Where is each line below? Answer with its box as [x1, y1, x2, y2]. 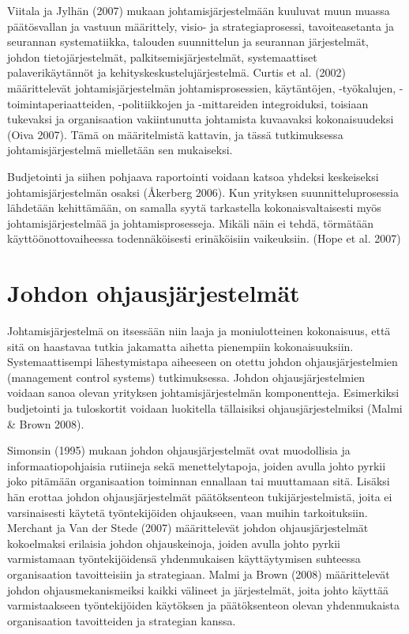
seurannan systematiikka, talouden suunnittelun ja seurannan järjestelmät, [7, 33, 369, 50]
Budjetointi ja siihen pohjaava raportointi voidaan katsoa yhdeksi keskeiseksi [7, 168, 379, 184]
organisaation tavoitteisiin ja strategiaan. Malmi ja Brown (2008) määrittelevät [7, 565, 390, 582]
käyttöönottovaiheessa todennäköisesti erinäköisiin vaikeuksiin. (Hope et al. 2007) [7, 230, 401, 247]
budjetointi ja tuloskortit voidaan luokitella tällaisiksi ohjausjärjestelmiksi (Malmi [7, 400, 403, 416]
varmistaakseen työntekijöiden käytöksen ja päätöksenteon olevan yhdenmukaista [7, 597, 400, 613]
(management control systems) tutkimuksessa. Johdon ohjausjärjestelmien [7, 368, 366, 385]
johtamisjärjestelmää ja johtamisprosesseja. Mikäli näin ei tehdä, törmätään [7, 214, 374, 231]
